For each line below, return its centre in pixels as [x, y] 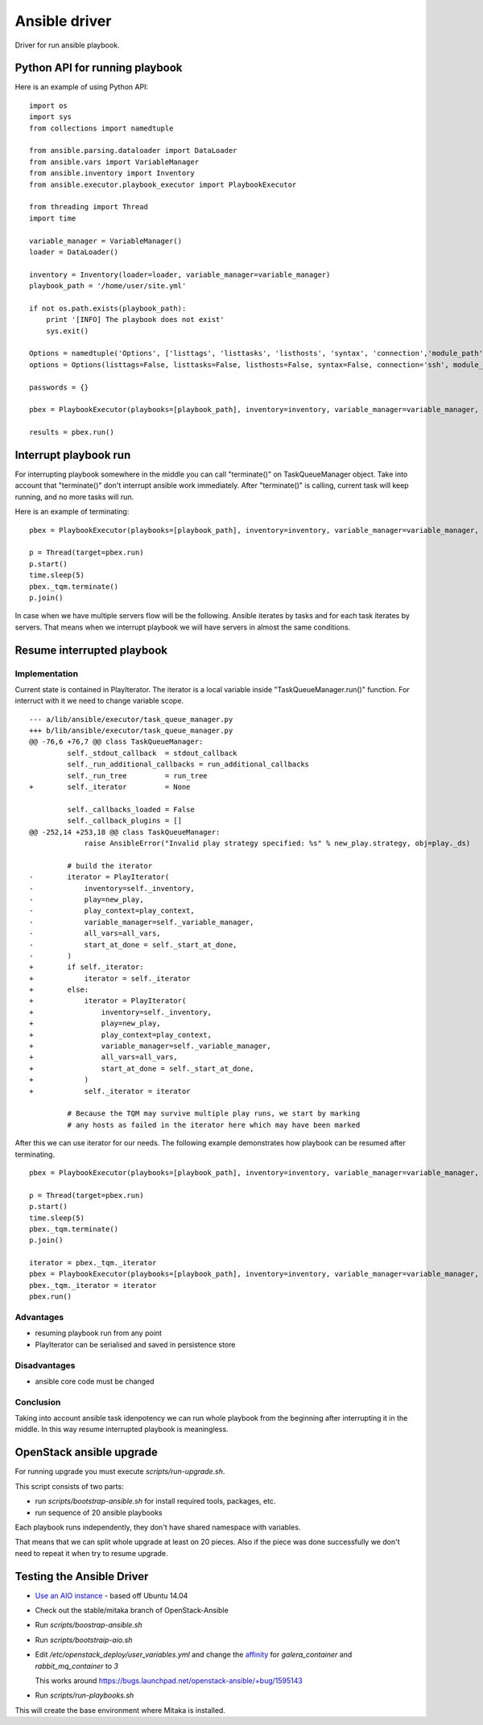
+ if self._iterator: [87, 967]
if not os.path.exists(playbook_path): [108, 308]
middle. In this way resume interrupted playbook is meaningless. [122, 1430]
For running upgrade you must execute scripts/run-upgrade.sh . [120, 1471]
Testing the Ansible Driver [82, 1576]
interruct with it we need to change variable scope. [99, 701]
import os [48, 105]
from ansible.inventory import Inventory [112, 173]
